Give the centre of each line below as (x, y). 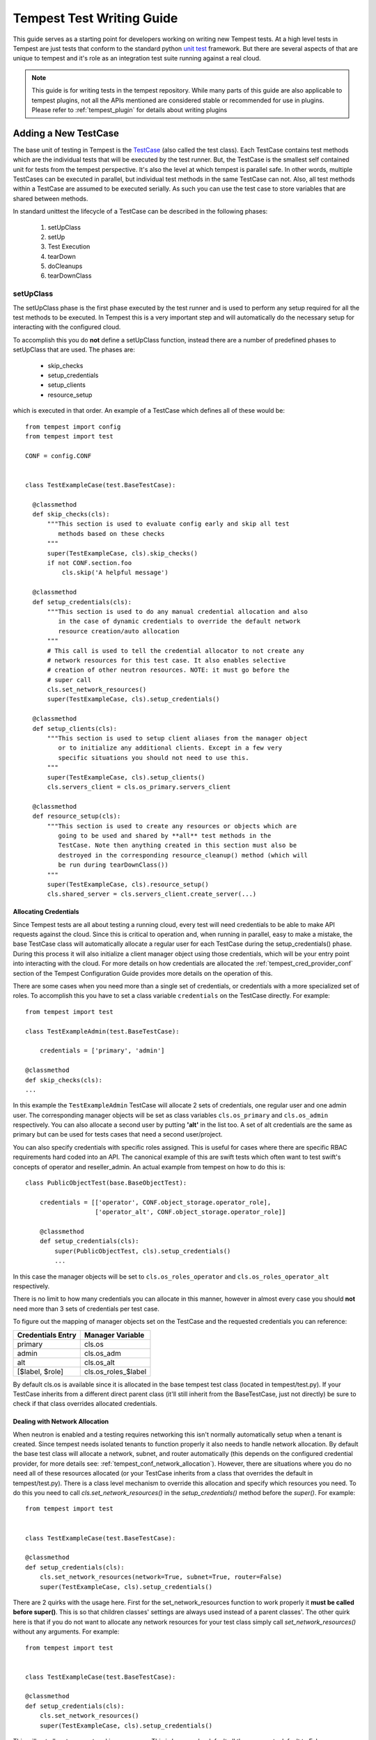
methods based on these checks (111, 533)
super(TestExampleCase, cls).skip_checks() (123, 553)
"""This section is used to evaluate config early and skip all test (168, 524)
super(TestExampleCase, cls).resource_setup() (128, 884)
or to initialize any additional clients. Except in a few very (170, 748)
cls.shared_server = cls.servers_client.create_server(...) (152, 894)
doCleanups (65, 266)
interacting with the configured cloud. (67, 327)
